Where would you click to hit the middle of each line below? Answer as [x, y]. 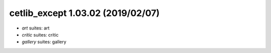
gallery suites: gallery [44, 42]
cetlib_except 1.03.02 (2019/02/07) [85, 13]
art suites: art [36, 28]
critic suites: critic [40, 34]
